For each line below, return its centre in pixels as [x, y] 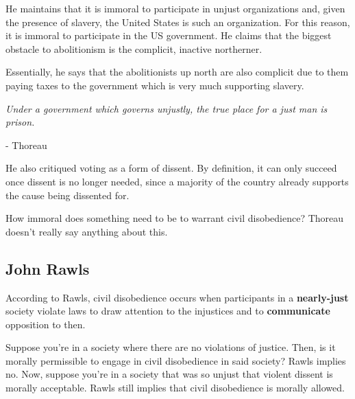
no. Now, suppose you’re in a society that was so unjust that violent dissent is [169, 374]
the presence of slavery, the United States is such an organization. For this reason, [178, 22]
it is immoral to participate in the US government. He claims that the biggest [169, 35]
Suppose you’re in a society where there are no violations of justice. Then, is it [171, 347]
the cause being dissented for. [68, 195]
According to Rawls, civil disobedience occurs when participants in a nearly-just [177, 297]
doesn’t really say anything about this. [87, 231]
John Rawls [48, 268]
